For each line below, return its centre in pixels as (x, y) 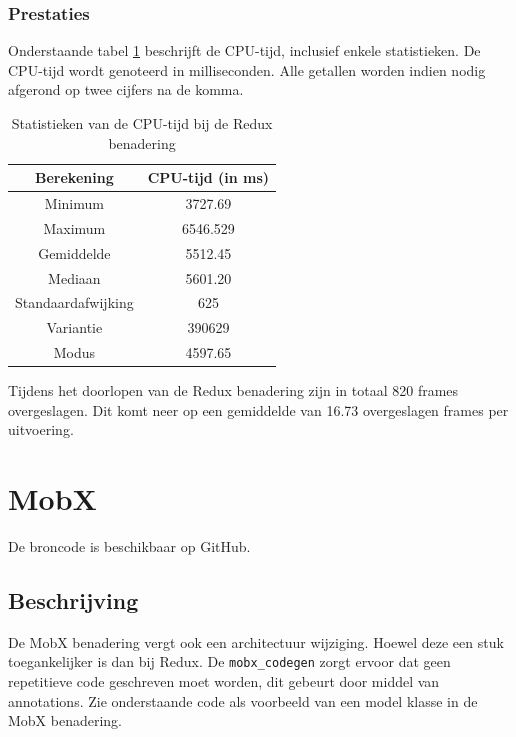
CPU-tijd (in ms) (208, 177)
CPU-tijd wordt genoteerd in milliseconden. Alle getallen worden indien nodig (247, 69)
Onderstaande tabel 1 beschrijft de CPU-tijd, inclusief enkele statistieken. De (244, 50)
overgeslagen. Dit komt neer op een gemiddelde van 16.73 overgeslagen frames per (258, 409)
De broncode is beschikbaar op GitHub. (129, 546)
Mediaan (74, 277)
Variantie (74, 327)
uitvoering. (41, 429)
